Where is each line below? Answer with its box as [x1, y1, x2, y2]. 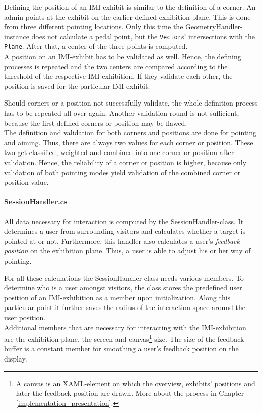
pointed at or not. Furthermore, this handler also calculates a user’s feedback [4, 235, 240, 246]
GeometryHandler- [185, 21, 243, 32]
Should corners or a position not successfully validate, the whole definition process [4, 97, 258, 108]
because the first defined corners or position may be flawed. [4, 117, 187, 128]
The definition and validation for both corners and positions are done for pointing [4, 127, 257, 138]
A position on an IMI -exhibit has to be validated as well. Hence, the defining [4, 51, 241, 62]
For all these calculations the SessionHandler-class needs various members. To [4, 272, 244, 283]
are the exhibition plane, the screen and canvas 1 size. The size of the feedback [4, 332, 244, 344]
